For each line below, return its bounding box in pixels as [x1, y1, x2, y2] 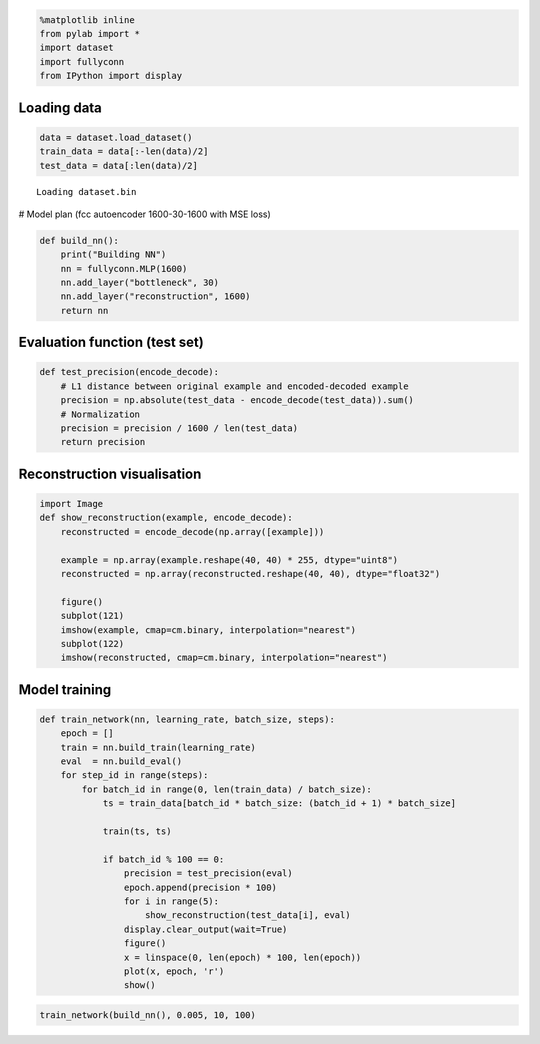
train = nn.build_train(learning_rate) [60, 741, 257, 753]
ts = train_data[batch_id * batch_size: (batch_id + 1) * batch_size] [102, 798, 457, 809]
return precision [60, 436, 146, 448]
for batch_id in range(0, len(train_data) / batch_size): [81, 783, 372, 795]
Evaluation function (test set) [18, 334, 204, 351]
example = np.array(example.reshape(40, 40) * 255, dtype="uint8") [60, 554, 399, 565]
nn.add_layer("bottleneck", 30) [60, 277, 220, 289]
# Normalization [60, 408, 140, 420]
